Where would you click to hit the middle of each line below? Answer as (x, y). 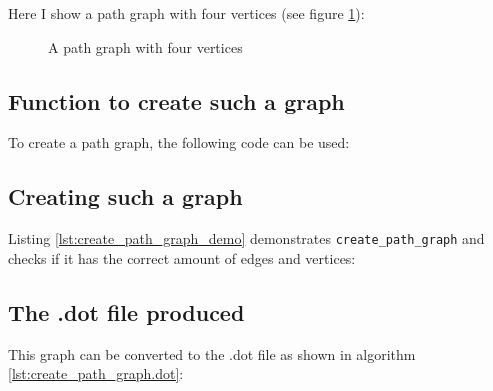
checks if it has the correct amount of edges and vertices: (182, 257)
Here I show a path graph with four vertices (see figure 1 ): (186, 13)
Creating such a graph (125, 196)
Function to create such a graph (176, 100)
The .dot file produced (126, 311)
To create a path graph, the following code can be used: (179, 142)
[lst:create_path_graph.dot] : (96, 373)
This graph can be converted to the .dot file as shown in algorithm (212, 353)
